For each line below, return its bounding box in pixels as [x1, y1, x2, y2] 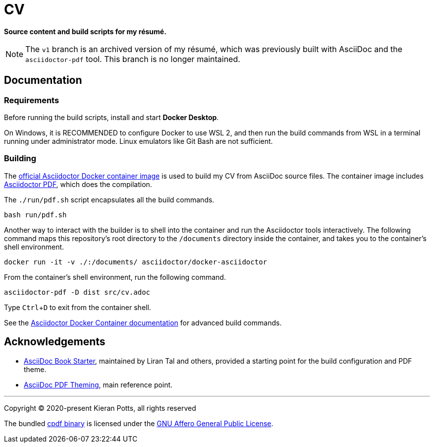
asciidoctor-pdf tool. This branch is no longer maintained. [25, 54, 240, 64]
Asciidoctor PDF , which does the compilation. [4, 180, 152, 189]
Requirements [4, 95, 59, 105]
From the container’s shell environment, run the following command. [4, 272, 226, 281]
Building [4, 153, 37, 164]
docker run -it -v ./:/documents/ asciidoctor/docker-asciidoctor [4, 257, 268, 266]
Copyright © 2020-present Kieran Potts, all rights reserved [4, 403, 196, 412]
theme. [24, 365, 47, 374]
